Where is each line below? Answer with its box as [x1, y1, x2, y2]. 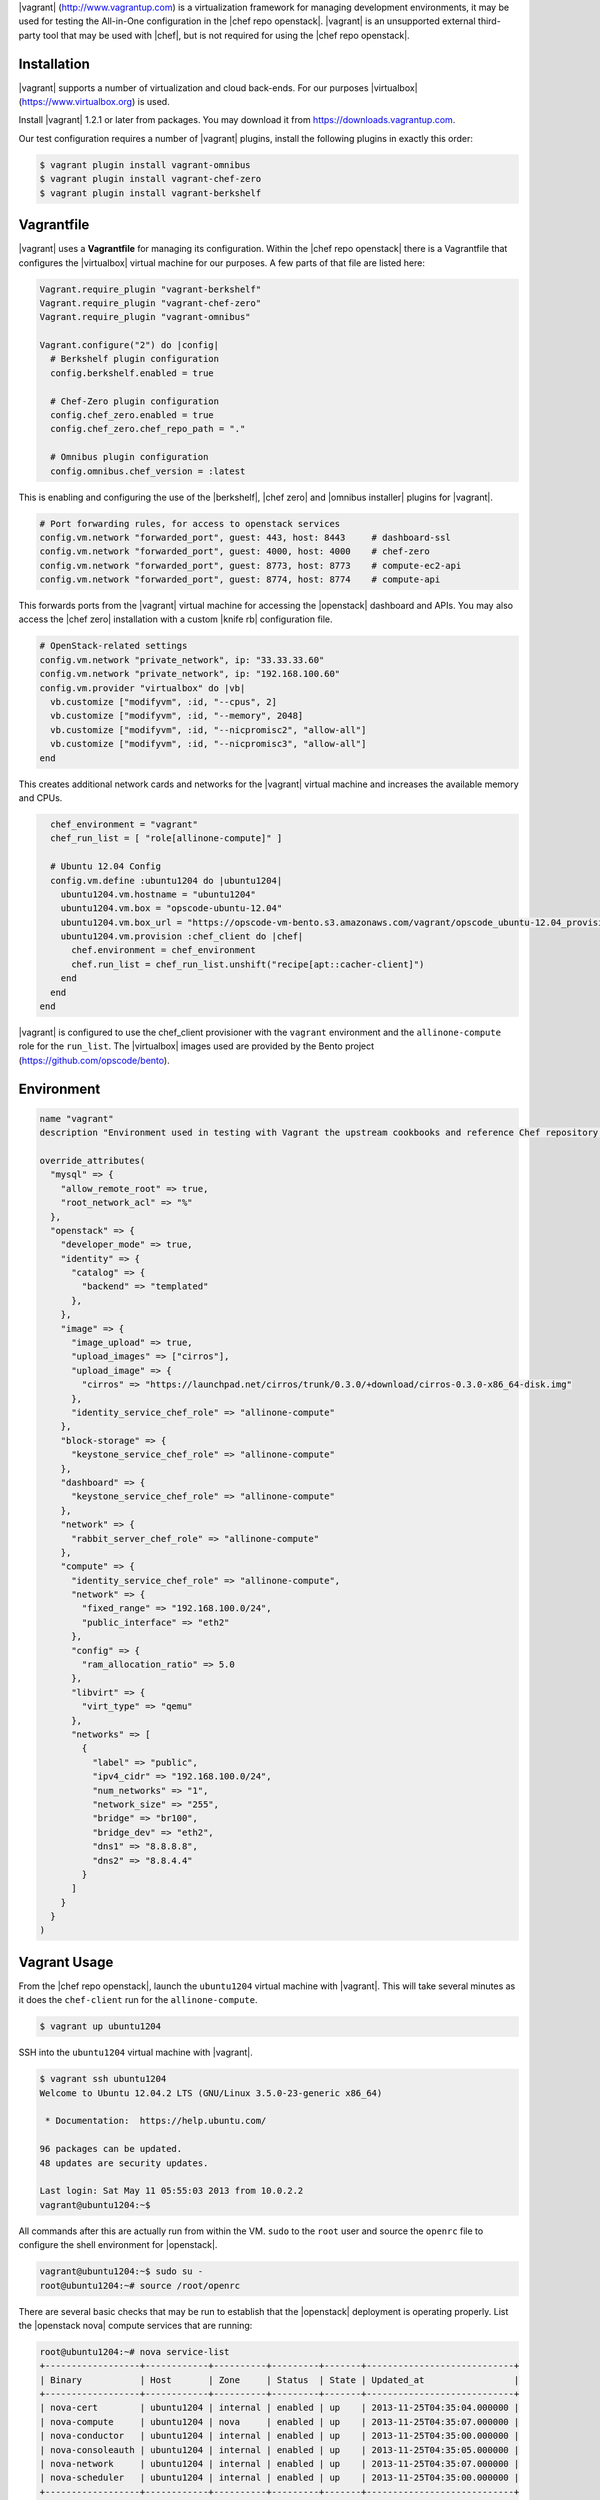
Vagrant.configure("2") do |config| [39, 340, 220, 351]
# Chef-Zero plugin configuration [50, 395, 220, 407]
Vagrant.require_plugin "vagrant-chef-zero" [39, 297, 262, 309]
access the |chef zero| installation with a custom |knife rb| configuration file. [18, 613, 334, 625]
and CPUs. [18, 791, 63, 804]
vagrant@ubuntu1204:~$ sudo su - [39, 2266, 204, 2277]
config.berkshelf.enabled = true [50, 367, 214, 379]
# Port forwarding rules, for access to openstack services [39, 518, 341, 529]
